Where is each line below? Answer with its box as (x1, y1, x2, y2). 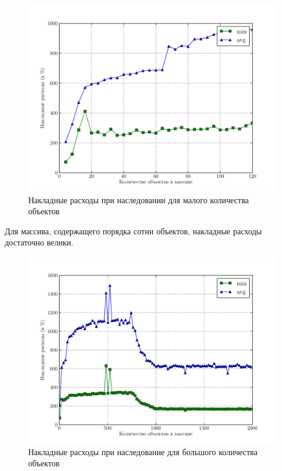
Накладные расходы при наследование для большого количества (28, 445, 258, 457)
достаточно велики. (5, 236, 73, 248)
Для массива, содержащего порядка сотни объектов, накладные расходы (5, 224, 262, 237)
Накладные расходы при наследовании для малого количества (28, 193, 249, 206)
